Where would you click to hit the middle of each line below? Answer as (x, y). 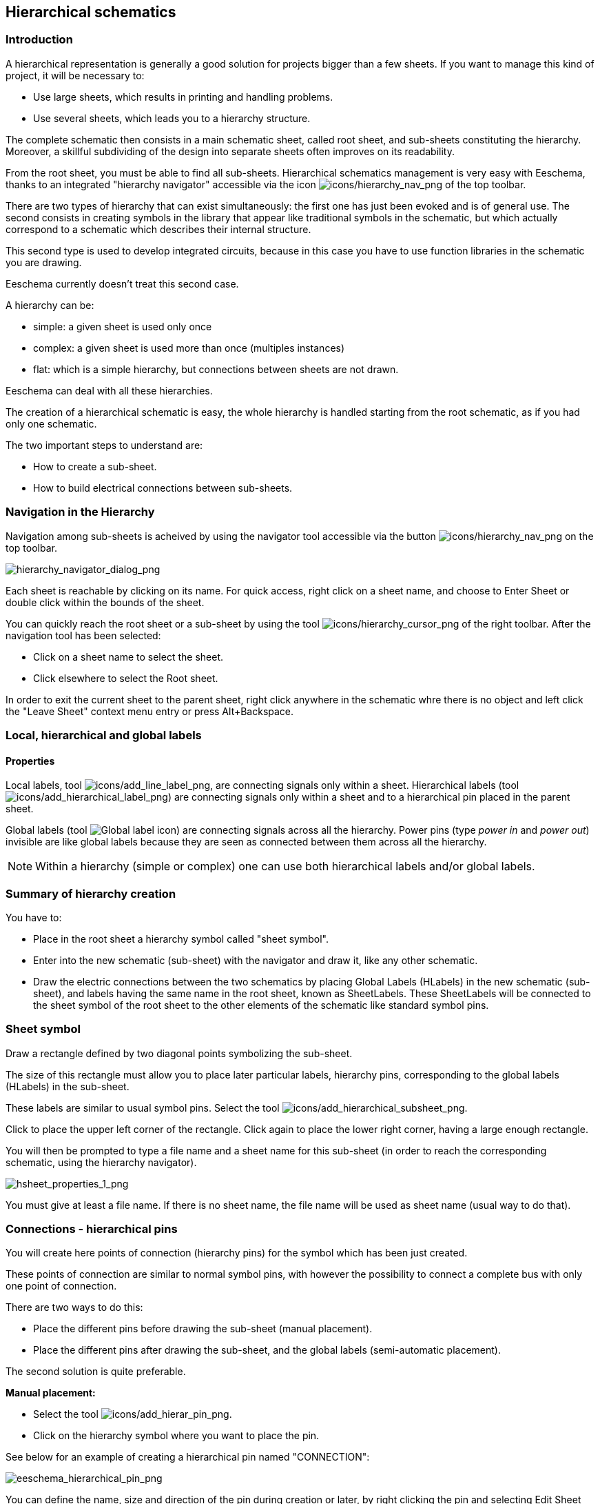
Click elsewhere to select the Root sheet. (126, 678)
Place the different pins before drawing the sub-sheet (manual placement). (203, 1329)
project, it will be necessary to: (75, 75)
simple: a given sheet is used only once (123, 326)
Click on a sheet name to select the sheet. (128, 656)
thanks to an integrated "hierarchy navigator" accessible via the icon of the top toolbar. (266, 184)
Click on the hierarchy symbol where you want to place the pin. (176, 1436)
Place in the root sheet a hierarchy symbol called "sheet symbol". (181, 939)
